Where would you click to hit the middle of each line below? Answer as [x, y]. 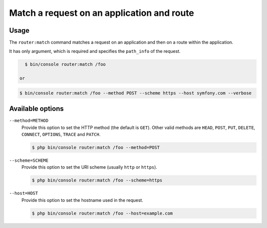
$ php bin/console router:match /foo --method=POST [96, 148]
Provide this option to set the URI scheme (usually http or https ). [89, 167]
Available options [37, 109]
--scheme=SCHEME [29, 160]
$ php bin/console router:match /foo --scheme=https [97, 180]
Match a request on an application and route [102, 13]
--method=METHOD [29, 121]
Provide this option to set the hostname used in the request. [82, 200]
